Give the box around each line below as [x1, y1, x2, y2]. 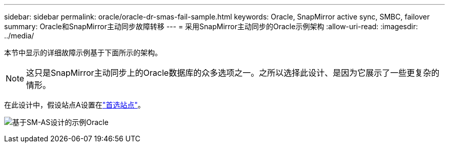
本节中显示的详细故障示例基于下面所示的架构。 [4, 48, 162, 57]
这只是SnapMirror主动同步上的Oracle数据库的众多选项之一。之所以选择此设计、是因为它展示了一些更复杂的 [26, 68, 440, 78]
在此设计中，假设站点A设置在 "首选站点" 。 [4, 100, 145, 109]
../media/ [4, 31, 34, 40]
